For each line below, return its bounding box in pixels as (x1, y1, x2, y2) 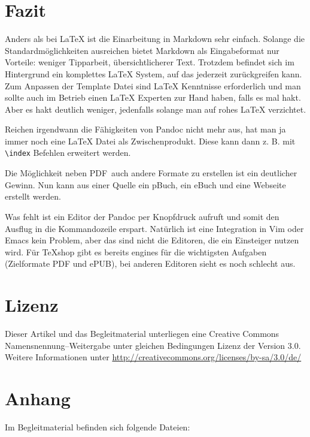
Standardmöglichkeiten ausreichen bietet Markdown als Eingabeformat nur (5, 44, 279, 56)
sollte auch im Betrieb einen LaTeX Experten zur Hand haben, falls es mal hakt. (5, 91, 301, 104)
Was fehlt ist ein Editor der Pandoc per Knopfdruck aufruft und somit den (5, 210, 279, 222)
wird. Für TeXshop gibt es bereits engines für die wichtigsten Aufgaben (5, 245, 267, 258)
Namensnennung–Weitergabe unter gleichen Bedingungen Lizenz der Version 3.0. (5, 339, 301, 351)
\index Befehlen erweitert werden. (5, 146, 131, 159)
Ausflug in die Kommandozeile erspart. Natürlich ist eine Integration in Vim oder (5, 222, 304, 234)
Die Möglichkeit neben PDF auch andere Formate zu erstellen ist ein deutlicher (5, 167, 297, 179)
